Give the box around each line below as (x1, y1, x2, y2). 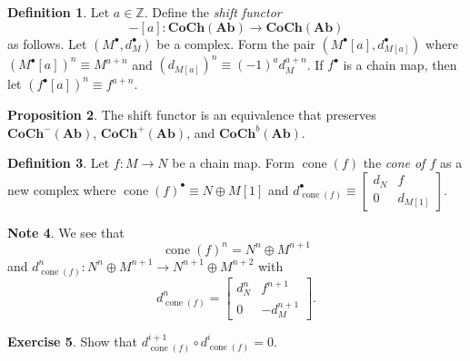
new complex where (7, 180, 116, 199)
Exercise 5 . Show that (7, 331, 138, 350)
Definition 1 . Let (7, 3, 110, 21)
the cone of (363, 153, 425, 172)
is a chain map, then (343, 54, 457, 73)
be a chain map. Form (172, 153, 295, 172)
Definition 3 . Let (7, 153, 110, 172)
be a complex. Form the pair (156, 34, 315, 53)
